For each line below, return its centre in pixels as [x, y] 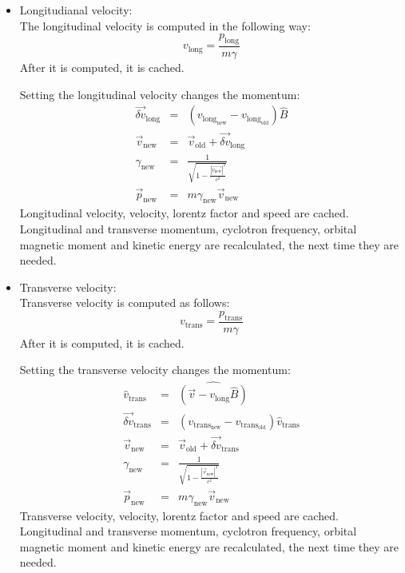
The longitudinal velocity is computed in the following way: [165, 25]
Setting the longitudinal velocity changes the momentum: [160, 94]
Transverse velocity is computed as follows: [125, 302]
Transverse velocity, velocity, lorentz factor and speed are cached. [179, 515]
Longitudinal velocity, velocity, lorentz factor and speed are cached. [184, 213]
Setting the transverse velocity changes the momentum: [155, 370]
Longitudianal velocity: [76, 10]
